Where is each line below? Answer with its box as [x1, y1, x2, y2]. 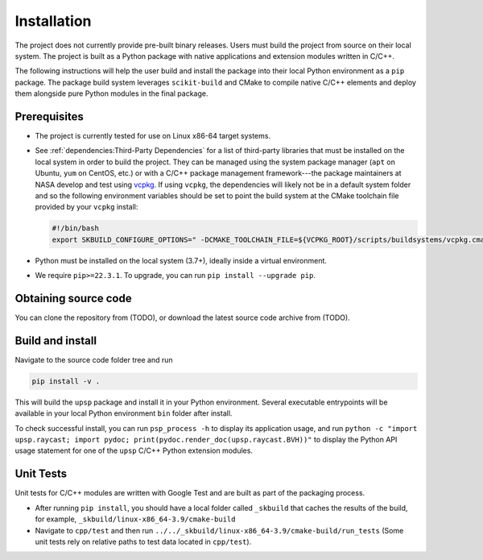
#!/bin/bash [52, 224, 100, 233]
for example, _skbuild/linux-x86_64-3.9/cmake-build [35, 514, 236, 524]
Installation [14, 12, 92, 30]
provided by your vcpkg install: [35, 202, 138, 212]
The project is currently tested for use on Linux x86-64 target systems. [35, 131, 271, 141]
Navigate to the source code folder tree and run [14, 355, 173, 364]
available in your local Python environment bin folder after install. [14, 409, 233, 418]
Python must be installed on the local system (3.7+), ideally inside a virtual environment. [35, 255, 328, 265]
